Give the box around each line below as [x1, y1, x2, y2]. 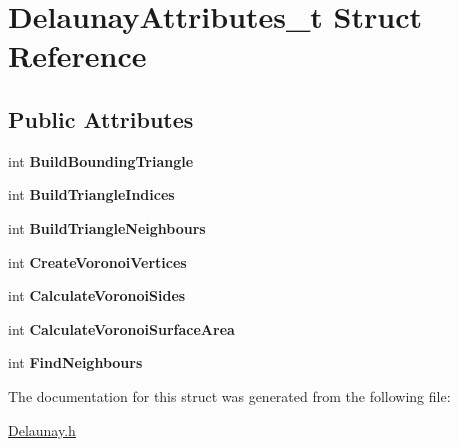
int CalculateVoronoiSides [8, 285, 186, 306]
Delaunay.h [8, 419, 76, 440]
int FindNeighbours [8, 352, 143, 373]
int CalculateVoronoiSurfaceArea [8, 318, 235, 339]
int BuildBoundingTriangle [8, 150, 194, 171]
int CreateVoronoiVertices [8, 251, 187, 272]
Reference [8, 35, 147, 76]
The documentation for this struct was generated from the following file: [8, 385, 451, 406]
